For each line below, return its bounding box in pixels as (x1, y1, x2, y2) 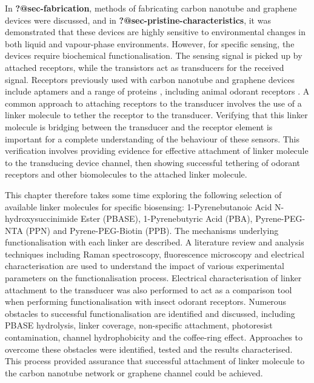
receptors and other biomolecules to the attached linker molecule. (5, 168, 247, 181)
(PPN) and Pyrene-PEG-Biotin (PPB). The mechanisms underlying (25, 224, 279, 236)
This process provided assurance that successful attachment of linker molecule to (5, 355, 305, 367)
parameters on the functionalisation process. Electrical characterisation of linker (5, 271, 302, 284)
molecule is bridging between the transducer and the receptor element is (5, 120, 273, 133)
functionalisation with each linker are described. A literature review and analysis (5, 236, 304, 248)
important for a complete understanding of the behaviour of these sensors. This (5, 132, 300, 145)
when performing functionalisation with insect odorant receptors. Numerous (5, 295, 287, 308)
